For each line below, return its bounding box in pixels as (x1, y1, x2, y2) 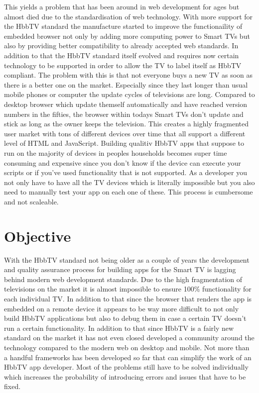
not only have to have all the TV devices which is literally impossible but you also (4, 177, 255, 187)
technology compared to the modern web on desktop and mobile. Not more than (4, 342, 250, 352)
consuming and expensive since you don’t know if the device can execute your (4, 157, 241, 168)
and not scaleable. (4, 196, 59, 206)
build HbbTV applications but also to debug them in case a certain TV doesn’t (4, 313, 247, 323)
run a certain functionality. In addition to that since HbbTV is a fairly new (4, 322, 234, 333)
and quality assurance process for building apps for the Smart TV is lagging (4, 264, 236, 275)
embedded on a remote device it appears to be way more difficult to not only (4, 303, 239, 313)
